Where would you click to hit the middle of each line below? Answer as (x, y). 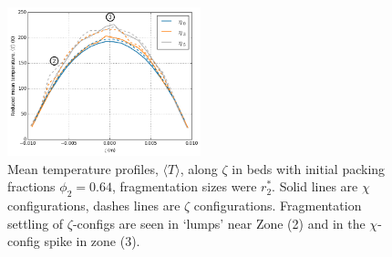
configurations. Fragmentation (278, 205)
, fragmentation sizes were (184, 186)
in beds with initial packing (309, 168)
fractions (31, 186)
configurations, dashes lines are (94, 205)
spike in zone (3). (92, 241)
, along (199, 168)
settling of (36, 223)
